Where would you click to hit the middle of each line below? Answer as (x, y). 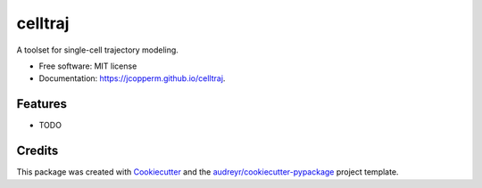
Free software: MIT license (88, 66)
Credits (37, 151)
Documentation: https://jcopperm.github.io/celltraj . (132, 78)
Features (42, 104)
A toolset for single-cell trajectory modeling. (97, 50)
